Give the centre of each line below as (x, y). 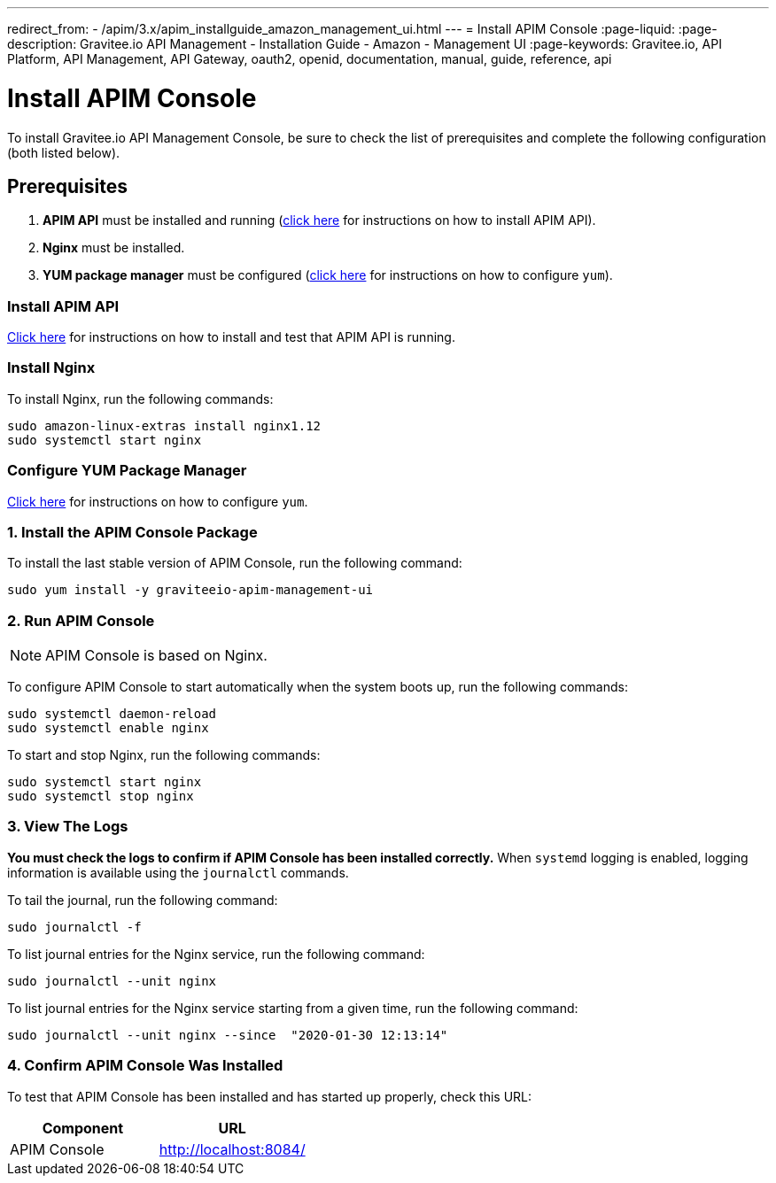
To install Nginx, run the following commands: (140, 398)
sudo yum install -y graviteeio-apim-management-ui (190, 590)
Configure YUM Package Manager (127, 471)
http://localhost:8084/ (232, 1149)
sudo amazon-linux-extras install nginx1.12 (164, 425)
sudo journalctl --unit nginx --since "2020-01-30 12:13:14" (228, 1035)
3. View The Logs (68, 827)
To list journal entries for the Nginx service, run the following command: (216, 954)
